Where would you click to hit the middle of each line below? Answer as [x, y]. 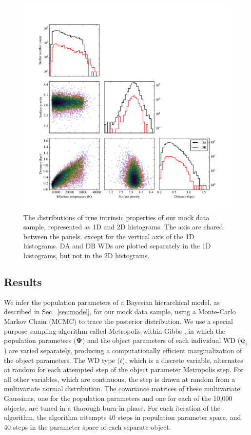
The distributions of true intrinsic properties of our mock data [116, 217]
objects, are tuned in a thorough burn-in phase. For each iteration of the [112, 407]
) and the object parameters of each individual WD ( [161, 340]
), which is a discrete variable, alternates [183, 360]
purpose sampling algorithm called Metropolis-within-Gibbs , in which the [115, 331]
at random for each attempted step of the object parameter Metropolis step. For [124, 369]
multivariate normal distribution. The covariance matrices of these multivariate [122, 388]
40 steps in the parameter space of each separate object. [87, 426]
